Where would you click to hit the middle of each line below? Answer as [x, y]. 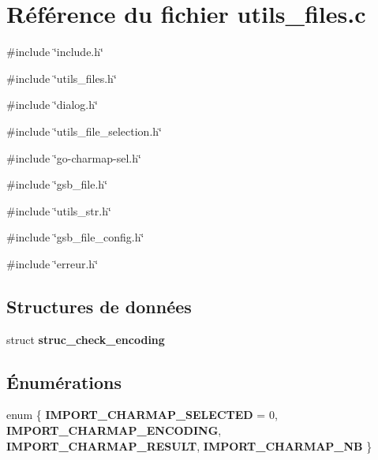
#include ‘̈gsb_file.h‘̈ [57, 184]
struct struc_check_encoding [86, 339]
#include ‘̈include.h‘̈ [55, 52]
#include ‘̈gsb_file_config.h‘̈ [75, 237]
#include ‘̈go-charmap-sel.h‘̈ [74, 157]
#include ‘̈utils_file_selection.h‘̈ [84, 131]
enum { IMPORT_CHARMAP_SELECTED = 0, [142, 415]
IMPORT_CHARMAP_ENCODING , [114, 430]
